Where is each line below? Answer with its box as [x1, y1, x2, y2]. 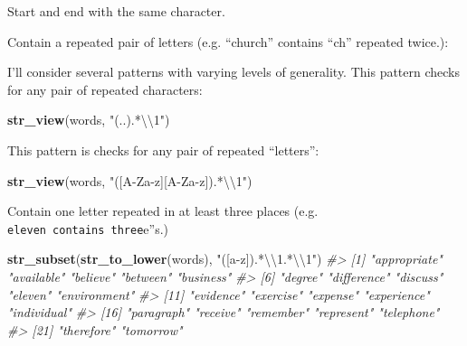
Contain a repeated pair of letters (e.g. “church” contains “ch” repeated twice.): [7, 32, 449, 51]
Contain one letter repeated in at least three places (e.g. [7, 201, 319, 220]
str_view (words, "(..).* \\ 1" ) [7, 110, 170, 129]
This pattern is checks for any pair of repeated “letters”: [7, 140, 319, 159]
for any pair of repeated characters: [7, 79, 203, 98]
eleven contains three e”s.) [7, 219, 169, 238]
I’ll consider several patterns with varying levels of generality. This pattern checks [7, 62, 461, 81]
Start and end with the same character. [7, 2, 225, 20]
